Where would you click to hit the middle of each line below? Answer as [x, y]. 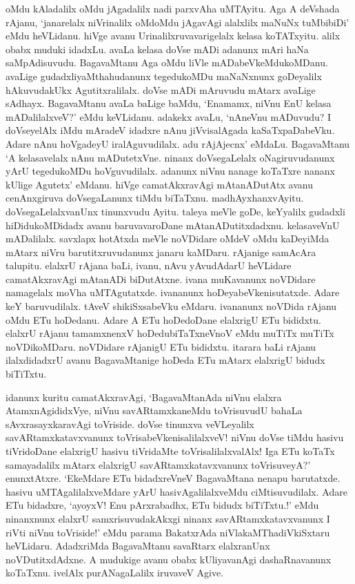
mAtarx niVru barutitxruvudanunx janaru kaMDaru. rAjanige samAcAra [161, 252]
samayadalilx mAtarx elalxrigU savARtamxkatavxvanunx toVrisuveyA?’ [158, 464]
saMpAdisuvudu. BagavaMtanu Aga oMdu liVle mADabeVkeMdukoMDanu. [167, 62]
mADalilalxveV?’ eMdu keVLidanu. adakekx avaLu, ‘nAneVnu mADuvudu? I [169, 116]
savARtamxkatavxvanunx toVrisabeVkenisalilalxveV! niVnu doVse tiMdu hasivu [175, 437]
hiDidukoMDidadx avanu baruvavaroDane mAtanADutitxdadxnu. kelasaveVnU [173, 225]
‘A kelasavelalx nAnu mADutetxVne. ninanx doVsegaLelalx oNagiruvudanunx [170, 157]
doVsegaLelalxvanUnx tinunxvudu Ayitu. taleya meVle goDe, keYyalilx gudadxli [175, 211]
